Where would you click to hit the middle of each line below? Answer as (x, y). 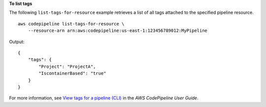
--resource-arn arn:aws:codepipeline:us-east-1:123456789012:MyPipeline (118, 31)
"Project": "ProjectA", (67, 66)
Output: (17, 42)
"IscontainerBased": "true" (72, 74)
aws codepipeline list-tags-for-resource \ (71, 24)
